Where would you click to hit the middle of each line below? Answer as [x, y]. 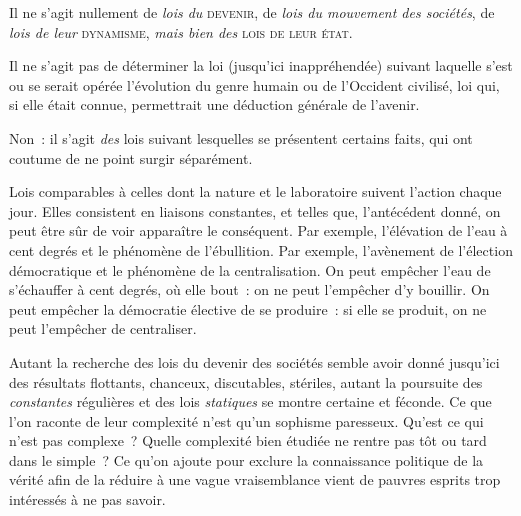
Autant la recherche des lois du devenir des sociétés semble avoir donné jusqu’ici [254, 361]
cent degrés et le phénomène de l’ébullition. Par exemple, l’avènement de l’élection [261, 249]
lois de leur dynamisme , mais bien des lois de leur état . [181, 31]
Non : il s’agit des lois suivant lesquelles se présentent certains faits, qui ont [241, 137]
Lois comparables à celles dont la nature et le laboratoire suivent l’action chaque [255, 191]
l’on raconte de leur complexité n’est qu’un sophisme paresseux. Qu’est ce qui [246, 420]
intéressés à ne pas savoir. [87, 499]
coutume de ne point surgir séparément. [131, 157]
